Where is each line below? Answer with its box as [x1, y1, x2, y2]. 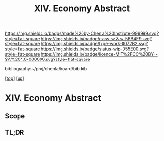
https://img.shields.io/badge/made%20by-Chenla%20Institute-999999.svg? [5, 30, 159, 37]
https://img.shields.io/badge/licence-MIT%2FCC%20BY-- [41, 51, 158, 57]
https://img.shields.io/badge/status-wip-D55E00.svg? [41, 46, 149, 52]
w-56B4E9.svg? [120, 36, 152, 41]
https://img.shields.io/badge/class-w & [41, 36, 119, 41]
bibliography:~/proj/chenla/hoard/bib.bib [5, 66, 87, 72]
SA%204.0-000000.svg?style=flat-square [5, 57, 90, 62]
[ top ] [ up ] [5, 75, 24, 81]
